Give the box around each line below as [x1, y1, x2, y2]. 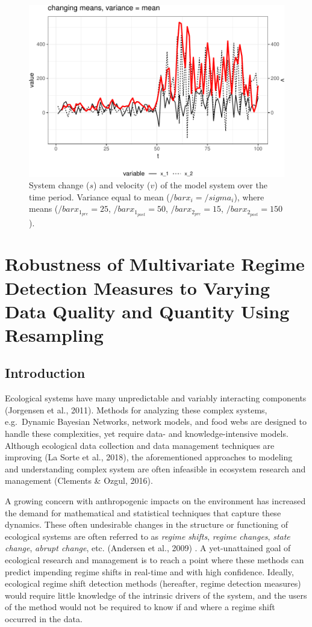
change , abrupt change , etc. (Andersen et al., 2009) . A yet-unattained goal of [5, 542, 291, 554]
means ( [29, 202, 58, 215]
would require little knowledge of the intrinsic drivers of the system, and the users [5, 588, 307, 601]
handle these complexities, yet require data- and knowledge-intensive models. [5, 427, 289, 440]
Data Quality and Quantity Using [5, 298, 290, 323]
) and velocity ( [93, 179, 151, 191]
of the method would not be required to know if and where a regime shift [5, 601, 275, 613]
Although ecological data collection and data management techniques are [5, 439, 275, 451]
